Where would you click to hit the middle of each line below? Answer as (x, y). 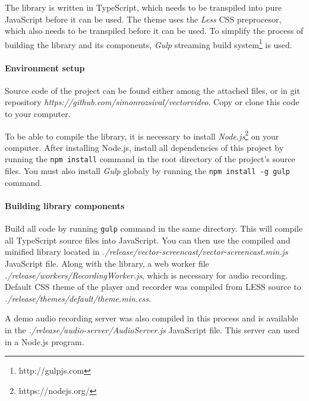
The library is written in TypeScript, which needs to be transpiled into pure (144, 7)
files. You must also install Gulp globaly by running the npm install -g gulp (147, 171)
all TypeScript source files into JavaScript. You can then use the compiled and (148, 240)
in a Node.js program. (45, 341)
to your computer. (38, 114)
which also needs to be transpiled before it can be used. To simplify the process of (154, 31)
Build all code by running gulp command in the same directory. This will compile (154, 228)
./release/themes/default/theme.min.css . (78, 298)
